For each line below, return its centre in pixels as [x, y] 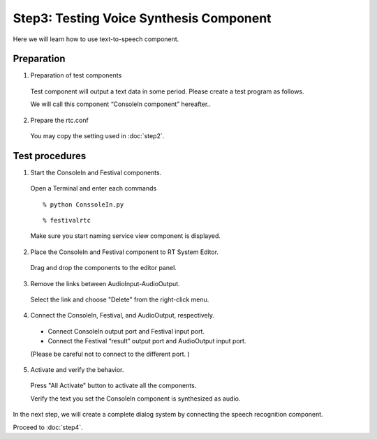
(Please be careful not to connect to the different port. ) [110, 354]
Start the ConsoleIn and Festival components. [96, 172]
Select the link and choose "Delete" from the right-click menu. [120, 299]
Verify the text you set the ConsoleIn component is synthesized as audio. [135, 399]
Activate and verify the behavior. [77, 370]
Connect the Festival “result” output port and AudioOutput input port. [147, 341]
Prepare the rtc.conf [59, 120]
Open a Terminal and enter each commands [94, 188]
